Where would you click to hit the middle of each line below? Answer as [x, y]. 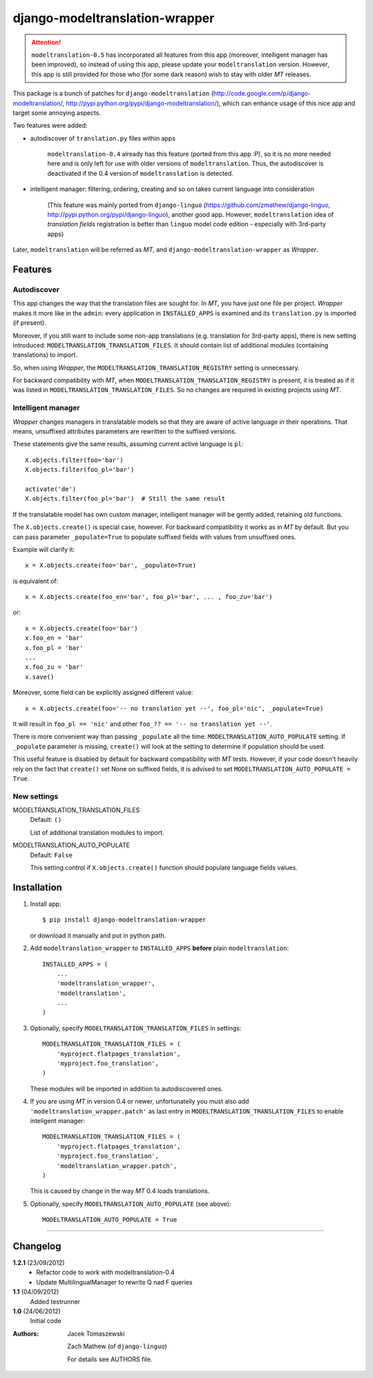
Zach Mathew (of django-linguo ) [117, 1346]
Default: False [51, 854]
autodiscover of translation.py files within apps [103, 138]
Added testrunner [55, 1301]
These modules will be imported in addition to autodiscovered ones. [127, 1089]
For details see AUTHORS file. [110, 1359]
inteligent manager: [58, 1120]
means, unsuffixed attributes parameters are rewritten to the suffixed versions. [125, 431]
